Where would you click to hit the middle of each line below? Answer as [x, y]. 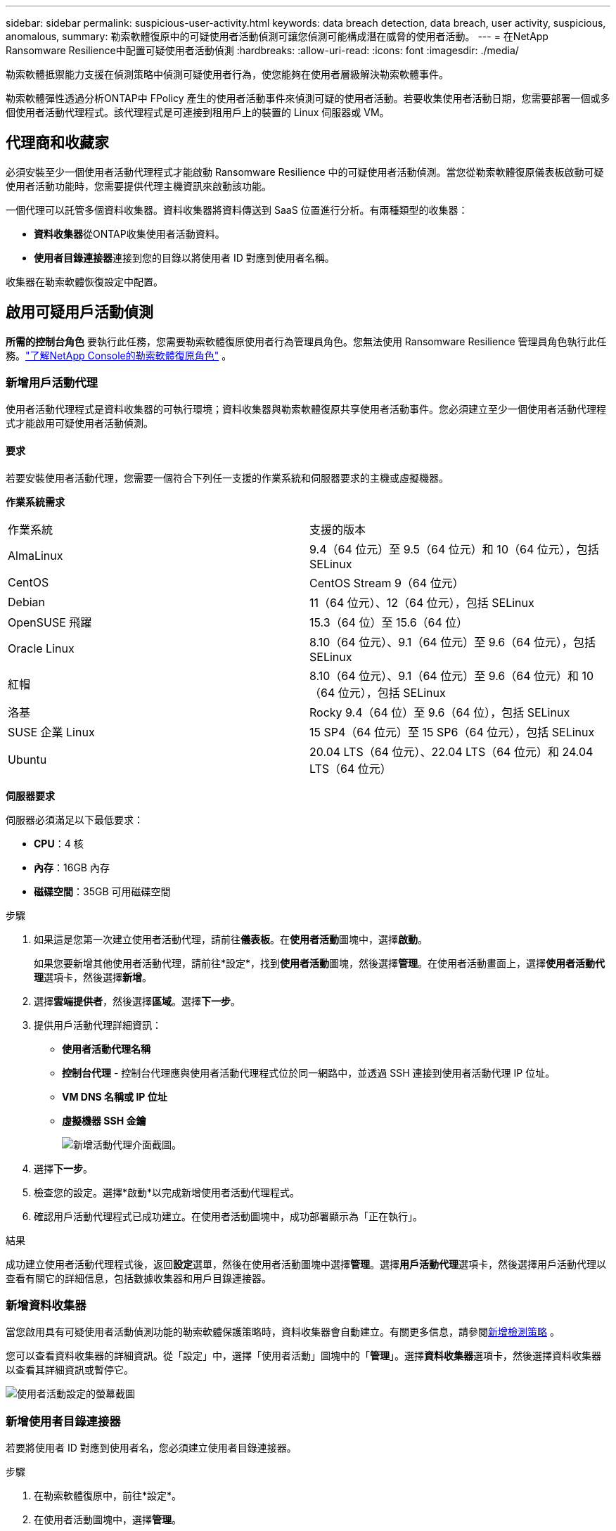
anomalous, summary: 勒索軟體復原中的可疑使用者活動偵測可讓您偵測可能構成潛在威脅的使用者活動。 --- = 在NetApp [277, 36]
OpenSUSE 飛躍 [50, 622]
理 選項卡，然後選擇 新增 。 [93, 977]
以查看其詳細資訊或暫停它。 [70, 1370]
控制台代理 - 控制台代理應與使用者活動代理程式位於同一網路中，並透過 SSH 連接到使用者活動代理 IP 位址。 [309, 1072]
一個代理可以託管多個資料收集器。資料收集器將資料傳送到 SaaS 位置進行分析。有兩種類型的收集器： [237, 210]
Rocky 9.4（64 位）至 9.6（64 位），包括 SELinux [440, 712]
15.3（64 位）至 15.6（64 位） [389, 622]
